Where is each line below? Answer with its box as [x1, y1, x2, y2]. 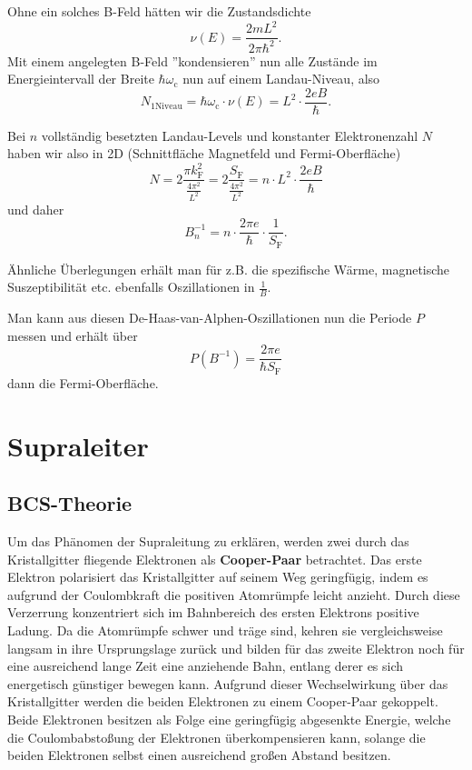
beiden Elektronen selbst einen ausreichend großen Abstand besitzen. [7, 745, 391, 765]
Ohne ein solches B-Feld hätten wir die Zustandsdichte [7, 2, 311, 20]
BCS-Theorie [7, 489, 133, 517]
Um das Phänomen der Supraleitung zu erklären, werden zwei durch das [7, 531, 409, 550]
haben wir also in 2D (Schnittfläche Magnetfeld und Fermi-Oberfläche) [7, 144, 401, 163]
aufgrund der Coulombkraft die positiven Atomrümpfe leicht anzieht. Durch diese [7, 585, 460, 604]
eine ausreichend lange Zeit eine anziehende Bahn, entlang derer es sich [7, 656, 404, 675]
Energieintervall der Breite [7, 69, 154, 88]
